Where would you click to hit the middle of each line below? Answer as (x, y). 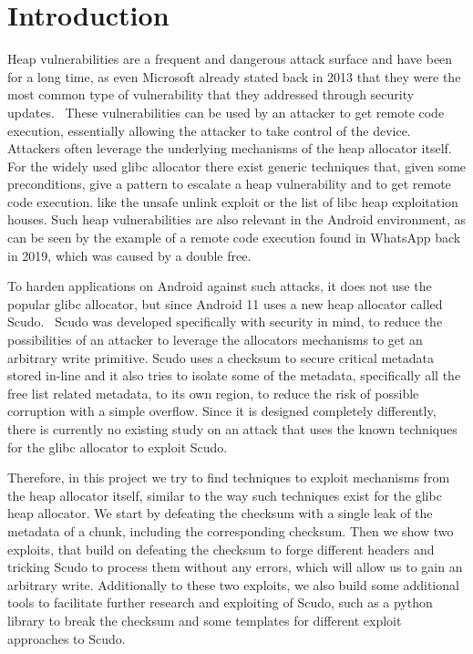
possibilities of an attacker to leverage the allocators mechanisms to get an (215, 340)
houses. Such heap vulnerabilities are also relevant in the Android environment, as (237, 219)
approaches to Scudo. (67, 638)
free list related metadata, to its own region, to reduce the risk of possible (213, 393)
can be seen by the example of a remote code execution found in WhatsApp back (234, 238)
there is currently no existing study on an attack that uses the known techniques (232, 429)
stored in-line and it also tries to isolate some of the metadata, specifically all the (234, 375)
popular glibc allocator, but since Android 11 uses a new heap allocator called (225, 303)
